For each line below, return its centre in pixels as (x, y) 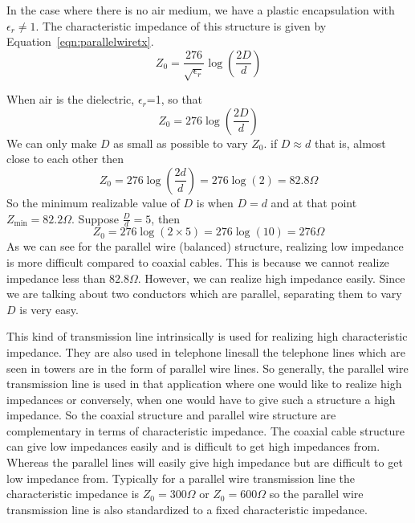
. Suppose (95, 218)
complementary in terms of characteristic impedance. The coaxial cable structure (205, 430)
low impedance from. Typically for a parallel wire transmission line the (181, 478)
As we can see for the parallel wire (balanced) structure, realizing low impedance (205, 246)
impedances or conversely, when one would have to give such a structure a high (201, 399)
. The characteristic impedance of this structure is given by (181, 25)
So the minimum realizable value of (93, 202)
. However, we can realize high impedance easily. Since (271, 278)
